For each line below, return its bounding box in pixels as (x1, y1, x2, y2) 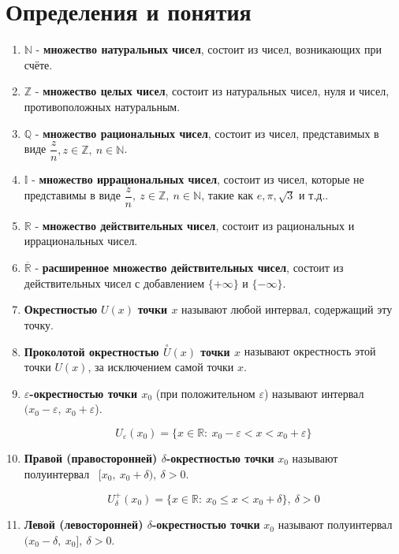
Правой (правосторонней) (24, 449, 158, 466)
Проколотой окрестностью (24, 343, 159, 359)
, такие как (201, 187, 254, 203)
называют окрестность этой (244, 343, 376, 359)
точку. (24, 316, 54, 333)
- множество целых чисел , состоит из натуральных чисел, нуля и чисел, (35, 83, 390, 99)
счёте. (24, 56, 53, 73)
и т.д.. (299, 187, 329, 203)
